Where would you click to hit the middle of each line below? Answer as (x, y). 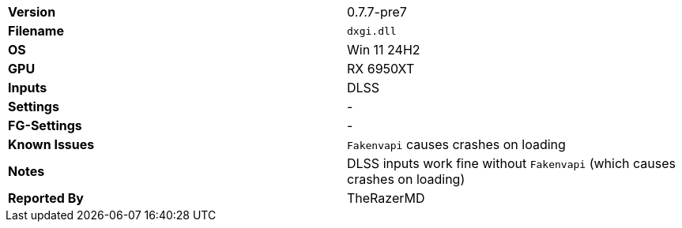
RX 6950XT (381, 69)
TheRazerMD (386, 198)
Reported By (46, 198)
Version (32, 12)
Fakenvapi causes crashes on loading (456, 144)
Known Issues (51, 144)
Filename (36, 31)
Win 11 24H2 (384, 50)
